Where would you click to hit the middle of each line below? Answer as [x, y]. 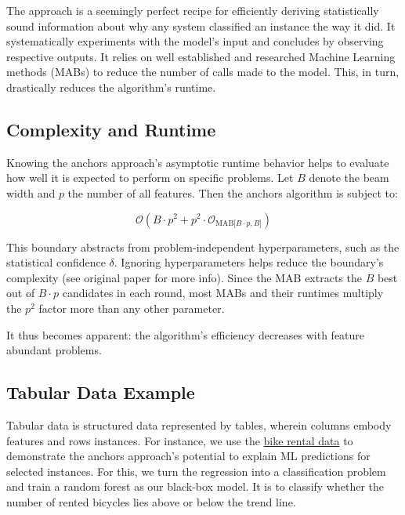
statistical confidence [56, 262]
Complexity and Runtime [111, 129]
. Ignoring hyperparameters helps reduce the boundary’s [249, 262]
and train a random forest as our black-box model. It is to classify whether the [195, 486]
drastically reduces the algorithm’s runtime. [111, 87]
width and [31, 192]
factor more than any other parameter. [132, 308]
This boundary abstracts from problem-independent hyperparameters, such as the [203, 247]
